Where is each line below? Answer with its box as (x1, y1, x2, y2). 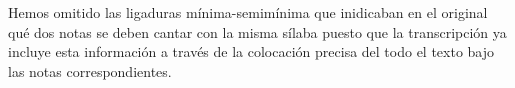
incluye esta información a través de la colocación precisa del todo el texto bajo (8, 41, 495, 62)
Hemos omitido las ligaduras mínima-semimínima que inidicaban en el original (8, 2, 488, 22)
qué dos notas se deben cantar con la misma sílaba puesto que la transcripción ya (8, 21, 507, 42)
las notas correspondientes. (8, 60, 172, 81)
